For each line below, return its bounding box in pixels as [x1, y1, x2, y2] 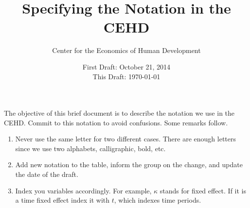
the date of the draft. [15, 169, 78, 179]
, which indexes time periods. [114, 195, 201, 205]
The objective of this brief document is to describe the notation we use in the [4, 108, 235, 118]
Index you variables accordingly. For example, [15, 185, 152, 195]
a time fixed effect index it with [15, 195, 110, 205]
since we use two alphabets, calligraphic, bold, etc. [15, 143, 166, 153]
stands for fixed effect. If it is [160, 185, 247, 195]
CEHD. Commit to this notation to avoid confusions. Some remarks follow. [4, 117, 228, 127]
